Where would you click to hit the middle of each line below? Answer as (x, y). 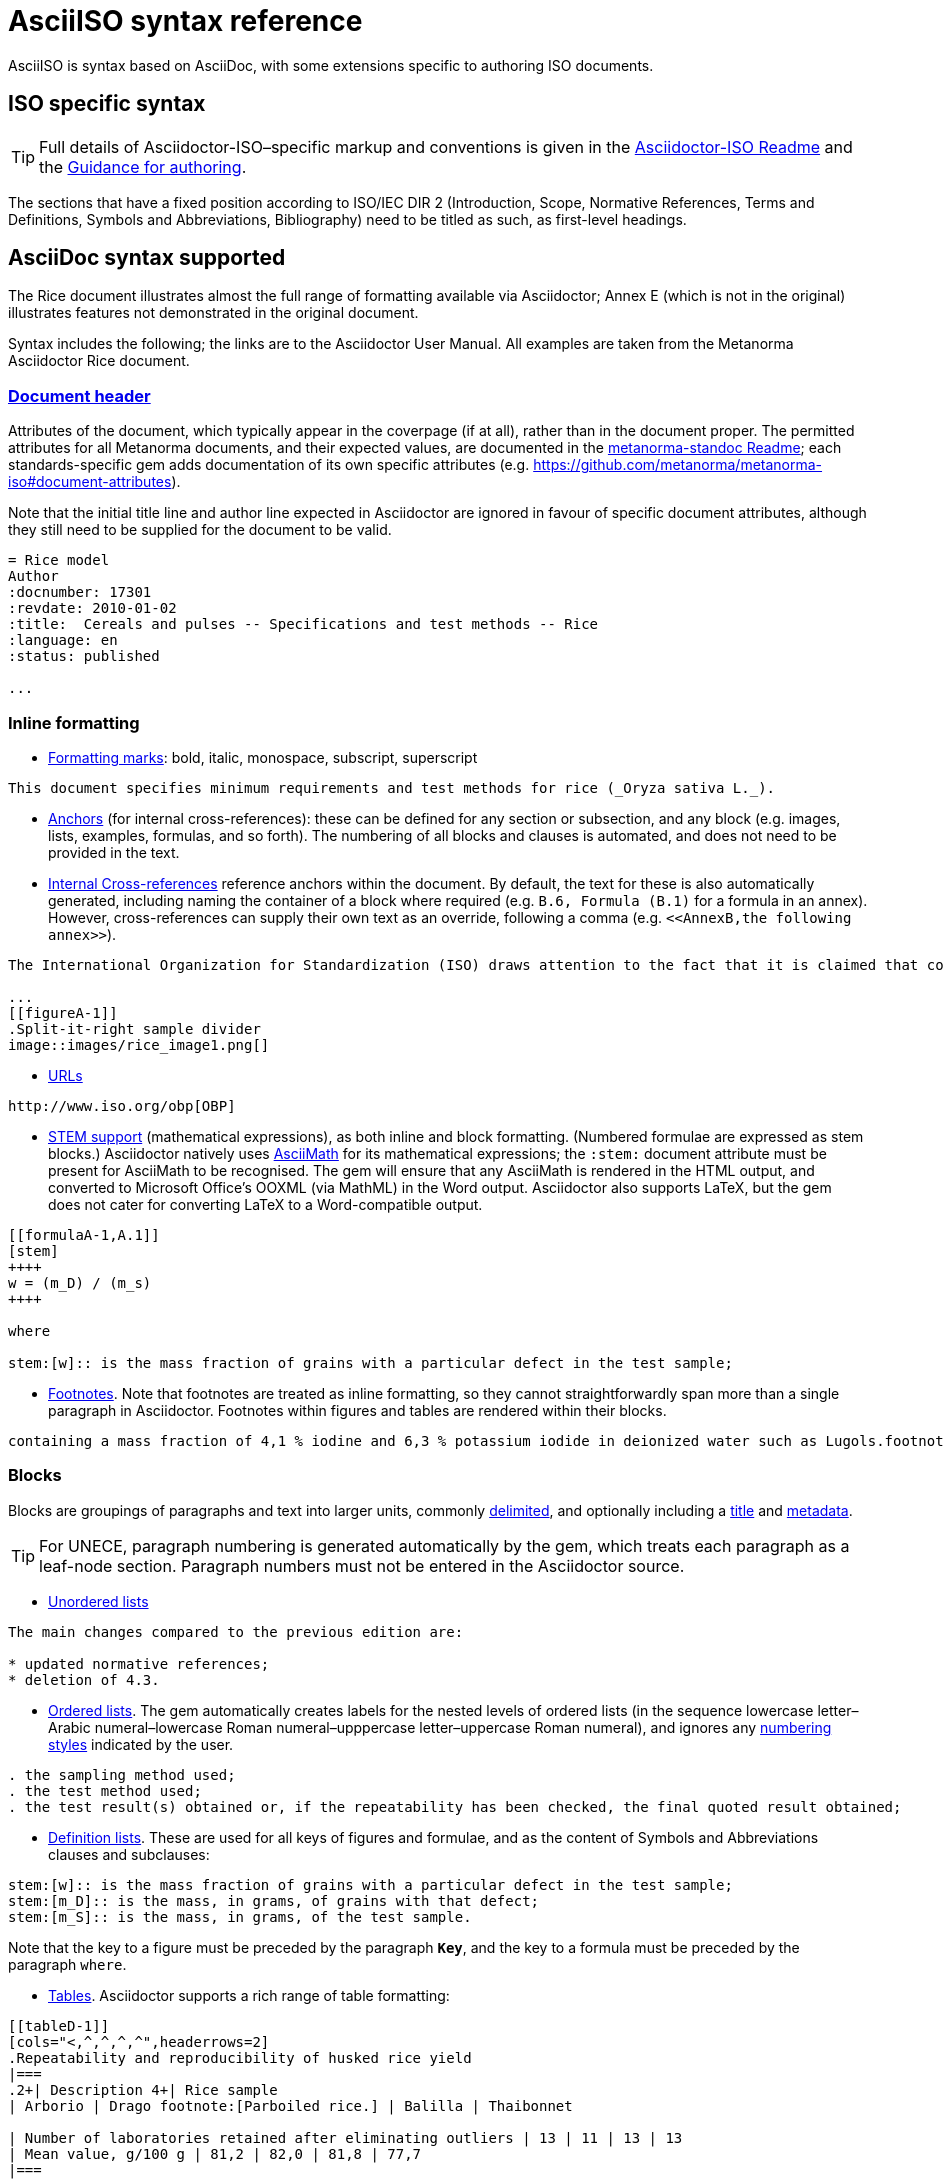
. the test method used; (105, 1790)
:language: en (63, 640)
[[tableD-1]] (59, 2025)
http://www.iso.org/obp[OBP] (122, 1105)
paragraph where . (67, 1964)
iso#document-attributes (90, 482)
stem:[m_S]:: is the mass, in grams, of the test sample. (240, 1916)
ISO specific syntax (107, 104)
